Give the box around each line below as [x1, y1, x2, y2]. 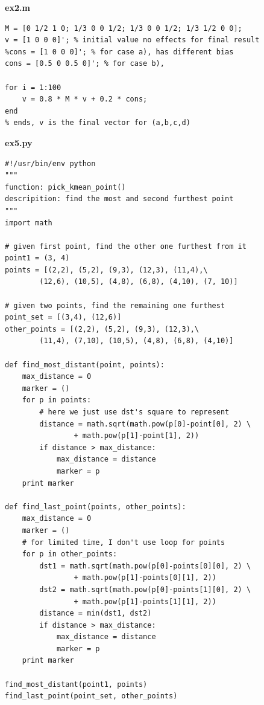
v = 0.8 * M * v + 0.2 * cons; [22, 95, 148, 104]
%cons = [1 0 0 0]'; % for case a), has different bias [5, 47, 234, 56]
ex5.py [5, 136, 33, 149]
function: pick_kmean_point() [5, 182, 126, 192]
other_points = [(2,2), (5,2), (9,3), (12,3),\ [5, 324, 200, 333]
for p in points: [22, 396, 92, 405]
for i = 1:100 [5, 83, 61, 92]
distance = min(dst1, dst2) [39, 609, 152, 618]
